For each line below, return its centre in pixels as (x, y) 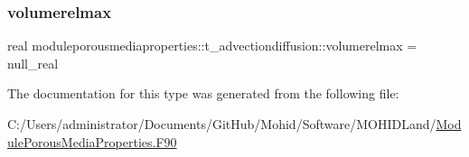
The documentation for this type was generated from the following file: (203, 93)
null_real (33, 63)
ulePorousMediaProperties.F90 (92, 141)
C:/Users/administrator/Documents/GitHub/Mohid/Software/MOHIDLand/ (222, 124)
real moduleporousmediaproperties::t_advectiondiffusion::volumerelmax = (212, 46)
